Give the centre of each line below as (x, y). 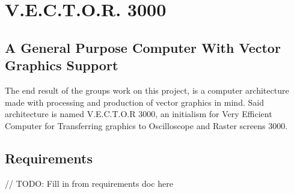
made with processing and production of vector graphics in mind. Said (134, 102)
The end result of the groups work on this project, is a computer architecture (147, 90)
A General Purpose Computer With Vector (143, 47)
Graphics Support (62, 65)
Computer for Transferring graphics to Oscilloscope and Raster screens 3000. (146, 125)
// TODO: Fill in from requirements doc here (89, 183)
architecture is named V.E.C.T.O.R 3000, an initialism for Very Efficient (139, 114)
